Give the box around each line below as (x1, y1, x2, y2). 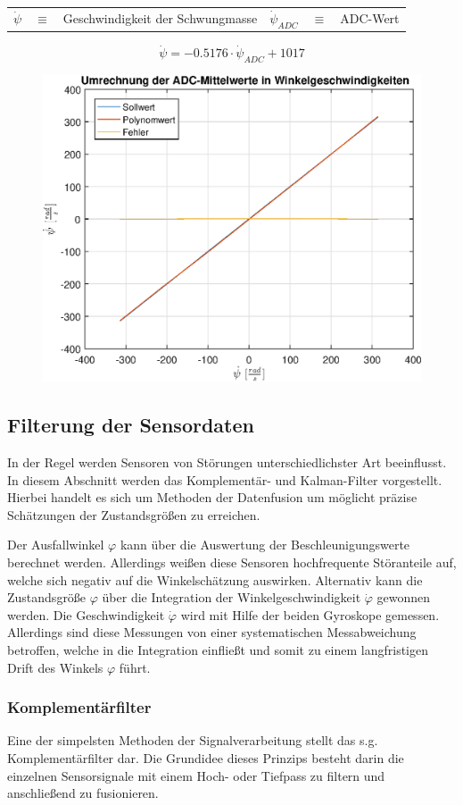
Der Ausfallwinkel (7, 535, 104, 554)
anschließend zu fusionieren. (7, 784, 159, 802)
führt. (119, 658, 151, 676)
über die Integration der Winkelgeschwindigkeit (102, 588, 361, 607)
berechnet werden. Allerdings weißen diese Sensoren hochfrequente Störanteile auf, (7, 553, 457, 572)
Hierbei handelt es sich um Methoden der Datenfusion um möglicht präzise (7, 488, 418, 507)
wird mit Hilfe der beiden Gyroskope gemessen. (180, 605, 440, 624)
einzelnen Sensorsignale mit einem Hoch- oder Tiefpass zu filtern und (7, 766, 385, 784)
